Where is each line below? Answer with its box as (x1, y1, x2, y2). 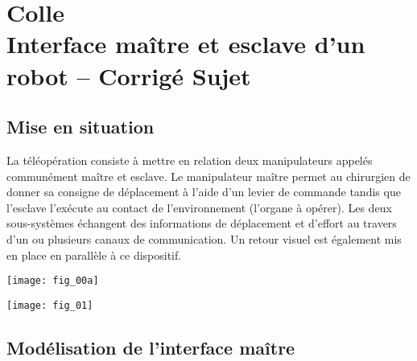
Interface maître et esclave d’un (6, 27, 365, 60)
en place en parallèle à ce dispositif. (6, 246, 182, 263)
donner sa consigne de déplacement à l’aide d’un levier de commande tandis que (6, 183, 401, 200)
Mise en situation (6, 114, 155, 139)
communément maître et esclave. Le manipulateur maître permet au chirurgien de (6, 167, 411, 184)
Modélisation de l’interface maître (6, 334, 295, 359)
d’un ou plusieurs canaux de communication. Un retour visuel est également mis (6, 230, 402, 247)
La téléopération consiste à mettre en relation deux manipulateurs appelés (6, 151, 373, 168)
